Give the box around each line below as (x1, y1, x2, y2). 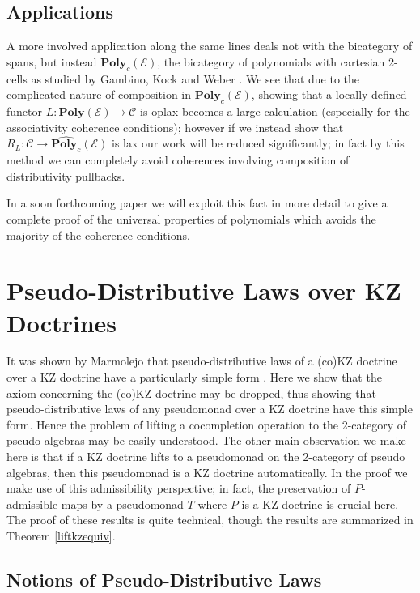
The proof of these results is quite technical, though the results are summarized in (6, 511, 414, 528)
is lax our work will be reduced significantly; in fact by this (112, 134, 405, 151)
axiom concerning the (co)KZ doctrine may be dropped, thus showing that (6, 384, 376, 401)
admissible (6, 495, 58, 512)
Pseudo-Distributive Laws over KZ (6, 274, 401, 307)
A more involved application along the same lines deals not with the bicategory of (6, 37, 413, 54)
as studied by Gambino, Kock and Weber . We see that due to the (31, 70, 359, 87)
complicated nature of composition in (6, 86, 192, 103)
